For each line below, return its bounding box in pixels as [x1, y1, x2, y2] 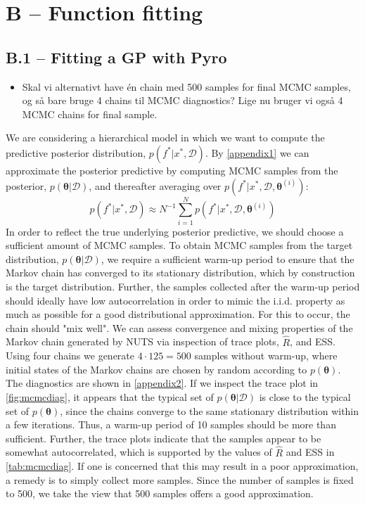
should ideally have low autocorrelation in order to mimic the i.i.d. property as [6, 293, 345, 307]
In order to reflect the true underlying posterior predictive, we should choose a [6, 224, 344, 238]
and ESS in [286, 445, 335, 459]
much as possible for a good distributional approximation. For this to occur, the [6, 307, 350, 321]
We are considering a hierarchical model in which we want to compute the [6, 130, 325, 145]
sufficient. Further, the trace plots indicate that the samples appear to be [6, 430, 321, 445]
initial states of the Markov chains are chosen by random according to [6, 362, 307, 376]
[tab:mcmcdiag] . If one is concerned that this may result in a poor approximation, [6, 459, 359, 473]
